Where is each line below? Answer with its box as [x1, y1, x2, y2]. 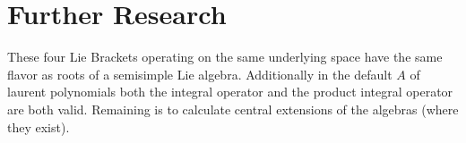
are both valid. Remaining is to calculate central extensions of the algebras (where [7, 99, 459, 118]
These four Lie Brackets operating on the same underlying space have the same [7, 47, 443, 66]
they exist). [7, 117, 70, 136]
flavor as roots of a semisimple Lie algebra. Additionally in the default [7, 64, 393, 83]
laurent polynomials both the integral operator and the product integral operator [7, 82, 453, 101]
